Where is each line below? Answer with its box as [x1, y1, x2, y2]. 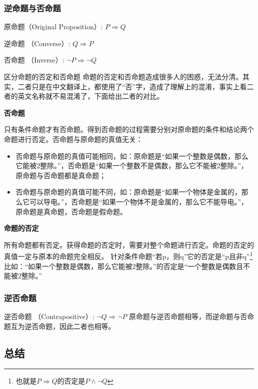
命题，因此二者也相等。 [38, 321, 115, 331]
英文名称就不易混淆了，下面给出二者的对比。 [17, 91, 164, 101]
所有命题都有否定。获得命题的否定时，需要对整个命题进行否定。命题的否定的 [4, 239, 254, 250]
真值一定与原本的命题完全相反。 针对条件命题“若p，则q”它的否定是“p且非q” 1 [4, 250, 253, 261]
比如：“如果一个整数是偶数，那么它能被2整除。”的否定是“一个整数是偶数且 [4, 260, 243, 271]
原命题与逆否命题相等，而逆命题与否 [129, 311, 247, 321]
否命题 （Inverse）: [4, 55, 64, 65]
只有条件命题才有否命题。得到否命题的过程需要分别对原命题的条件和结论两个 [4, 124, 254, 134]
